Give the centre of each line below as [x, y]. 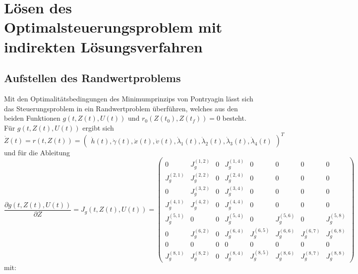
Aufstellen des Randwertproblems [92, 78]
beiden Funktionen [32, 118]
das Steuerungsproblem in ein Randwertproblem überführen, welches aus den [121, 108]
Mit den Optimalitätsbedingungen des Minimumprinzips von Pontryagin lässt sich [129, 98]
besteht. [234, 118]
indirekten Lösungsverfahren [103, 46]
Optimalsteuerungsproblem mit [113, 27]
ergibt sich [98, 127]
